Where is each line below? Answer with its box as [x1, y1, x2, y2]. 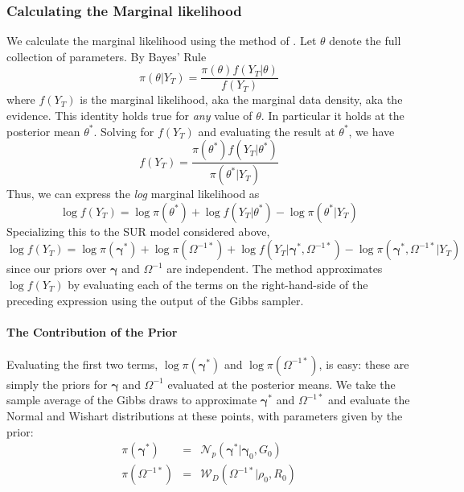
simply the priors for [6, 375, 108, 392]
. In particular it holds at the [261, 107, 404, 124]
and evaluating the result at [198, 122, 335, 139]
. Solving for [93, 122, 154, 139]
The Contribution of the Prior [6, 323, 178, 340]
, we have [348, 122, 395, 139]
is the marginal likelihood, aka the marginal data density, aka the [80, 91, 403, 108]
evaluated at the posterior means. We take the [167, 375, 396, 392]
